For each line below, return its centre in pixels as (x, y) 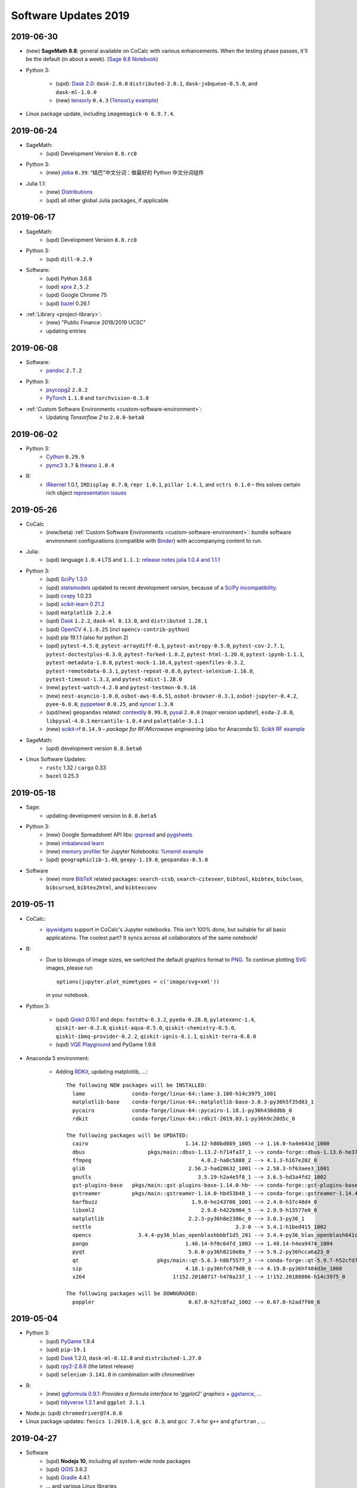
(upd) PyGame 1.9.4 (71, 1341)
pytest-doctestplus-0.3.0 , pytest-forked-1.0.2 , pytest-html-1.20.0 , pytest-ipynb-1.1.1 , (175, 654)
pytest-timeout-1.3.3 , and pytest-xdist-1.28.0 (114, 679)
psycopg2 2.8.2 (67, 389)
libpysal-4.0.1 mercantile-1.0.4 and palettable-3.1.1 (125, 721)
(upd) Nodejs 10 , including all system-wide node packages (118, 1461)
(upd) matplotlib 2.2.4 (79, 612)
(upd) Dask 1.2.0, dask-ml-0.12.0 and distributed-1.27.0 (124, 1358)
